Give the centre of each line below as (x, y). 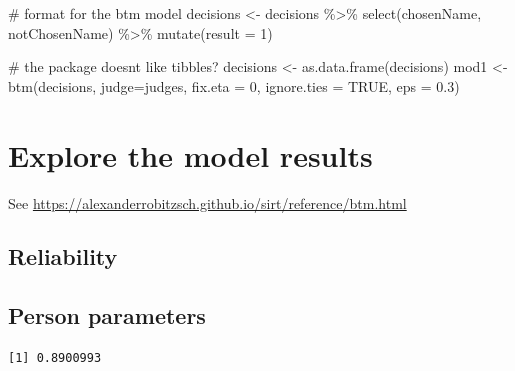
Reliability (63, 256)
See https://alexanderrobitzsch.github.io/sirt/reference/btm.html (207, 202)
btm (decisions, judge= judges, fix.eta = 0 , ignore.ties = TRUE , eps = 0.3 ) (234, 85)
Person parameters (107, 315)
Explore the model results (190, 154)
